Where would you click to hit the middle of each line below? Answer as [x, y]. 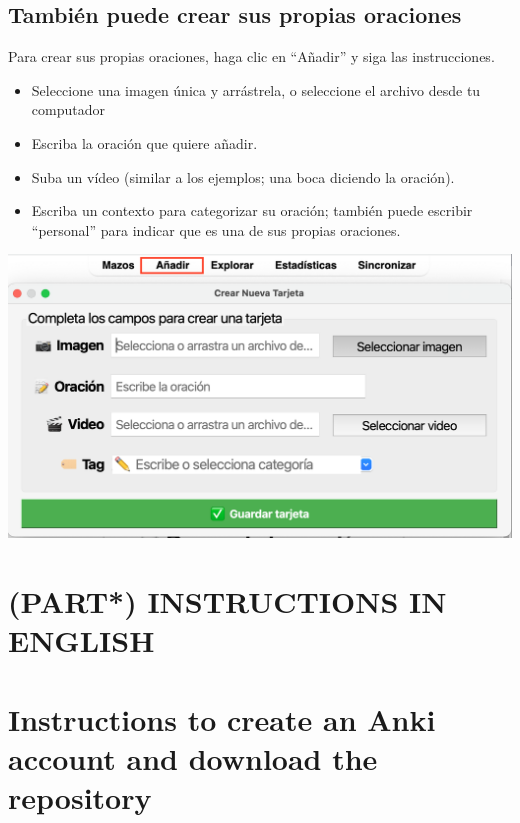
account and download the [193, 757]
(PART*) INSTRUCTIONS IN [227, 601]
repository [80, 797]
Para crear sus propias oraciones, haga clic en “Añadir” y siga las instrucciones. [251, 56]
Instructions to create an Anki [222, 718]
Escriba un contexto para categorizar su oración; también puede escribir [252, 210]
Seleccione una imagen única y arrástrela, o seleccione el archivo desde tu [256, 89]
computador [68, 109]
